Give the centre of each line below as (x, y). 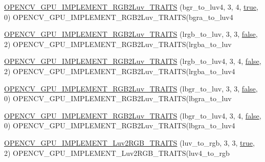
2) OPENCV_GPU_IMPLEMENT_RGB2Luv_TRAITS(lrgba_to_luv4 (120, 71)
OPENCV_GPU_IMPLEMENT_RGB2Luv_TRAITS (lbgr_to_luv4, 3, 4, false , (133, 115)
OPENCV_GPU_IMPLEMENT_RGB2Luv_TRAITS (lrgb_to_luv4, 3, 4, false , (133, 61)
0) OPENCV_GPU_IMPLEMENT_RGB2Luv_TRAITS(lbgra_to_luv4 (120, 125)
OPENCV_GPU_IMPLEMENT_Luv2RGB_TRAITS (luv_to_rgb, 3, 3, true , (129, 142)
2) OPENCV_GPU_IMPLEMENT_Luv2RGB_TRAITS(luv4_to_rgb (117, 153)
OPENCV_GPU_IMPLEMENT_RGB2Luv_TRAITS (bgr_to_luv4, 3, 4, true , (131, 7)
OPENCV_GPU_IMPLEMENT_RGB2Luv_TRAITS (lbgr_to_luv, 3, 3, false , (131, 88)
